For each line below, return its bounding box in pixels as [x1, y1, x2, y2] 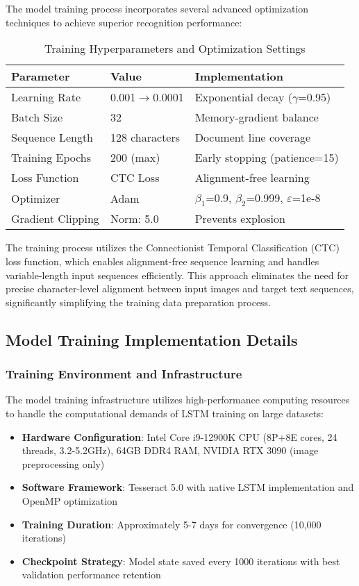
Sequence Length [11, 129, 94, 146]
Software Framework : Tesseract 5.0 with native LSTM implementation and [22, 480, 354, 494]
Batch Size [11, 109, 62, 126]
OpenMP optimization [22, 493, 117, 508]
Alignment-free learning [194, 169, 310, 186]
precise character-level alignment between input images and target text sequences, [6, 281, 354, 296]
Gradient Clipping [11, 210, 99, 227]
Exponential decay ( [194, 89, 292, 106]
